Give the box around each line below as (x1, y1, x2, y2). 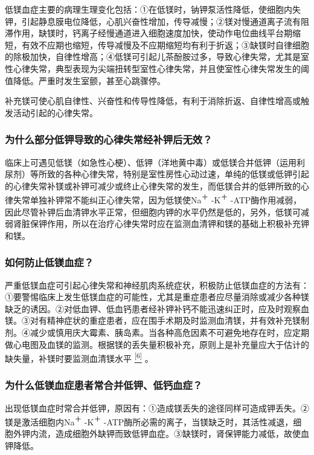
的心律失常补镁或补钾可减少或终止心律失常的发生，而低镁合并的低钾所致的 (5, 179, 301, 192)
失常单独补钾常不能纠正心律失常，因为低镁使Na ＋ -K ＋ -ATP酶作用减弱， (13, 192, 302, 206)
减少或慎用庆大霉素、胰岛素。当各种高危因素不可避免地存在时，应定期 (30, 326, 309, 338)
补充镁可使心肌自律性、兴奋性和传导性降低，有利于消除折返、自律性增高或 (5, 94, 301, 107)
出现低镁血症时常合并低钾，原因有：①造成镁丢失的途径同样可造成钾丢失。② (5, 401, 309, 414)
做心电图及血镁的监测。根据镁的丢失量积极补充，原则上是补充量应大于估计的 (5, 338, 309, 350)
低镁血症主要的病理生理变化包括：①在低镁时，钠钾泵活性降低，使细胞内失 (5, 3, 301, 15)
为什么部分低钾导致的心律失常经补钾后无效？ (5, 132, 213, 147)
